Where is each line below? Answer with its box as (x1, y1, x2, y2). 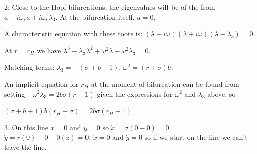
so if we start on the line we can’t (144, 132, 248, 142)
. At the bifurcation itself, (55, 11, 135, 22)
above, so (207, 88, 236, 99)
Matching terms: (4, 62, 55, 72)
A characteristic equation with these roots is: (4, 28, 142, 39)
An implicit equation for (4, 78, 79, 89)
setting (4, 88, 25, 99)
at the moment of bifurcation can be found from (91, 78, 239, 89)
